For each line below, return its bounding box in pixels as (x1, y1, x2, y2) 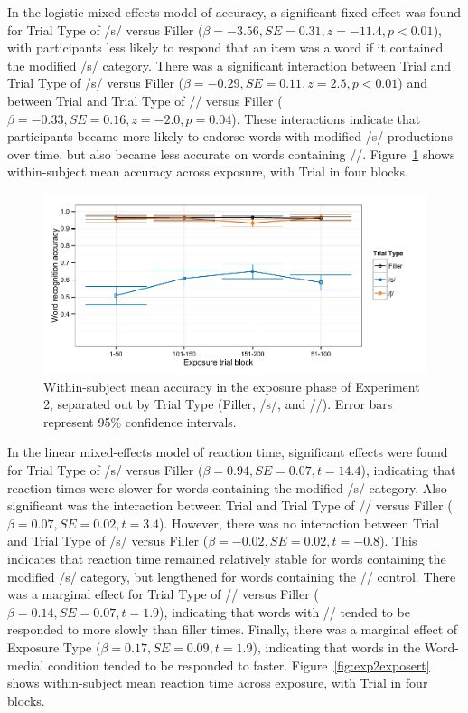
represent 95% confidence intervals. (43, 412, 237, 431)
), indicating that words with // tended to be (159, 602, 410, 621)
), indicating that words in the (252, 637, 421, 656)
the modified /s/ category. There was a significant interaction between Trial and (7, 55, 452, 74)
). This (379, 531, 417, 550)
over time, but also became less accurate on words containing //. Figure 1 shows (7, 144, 455, 163)
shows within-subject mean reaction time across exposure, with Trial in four (7, 673, 428, 692)
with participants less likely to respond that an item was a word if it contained (7, 38, 444, 57)
